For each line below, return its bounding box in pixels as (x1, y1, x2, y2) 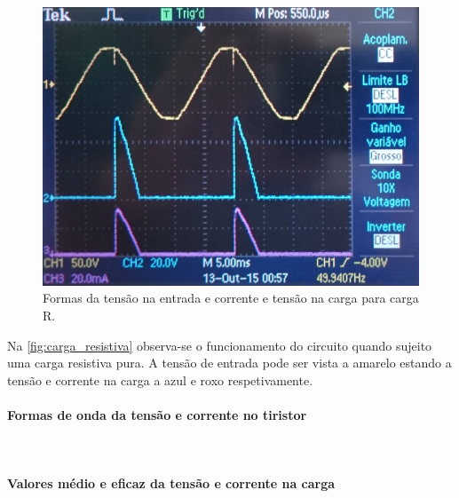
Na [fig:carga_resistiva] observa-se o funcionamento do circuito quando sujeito (7, 336, 432, 354)
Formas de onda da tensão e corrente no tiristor (7, 405, 307, 423)
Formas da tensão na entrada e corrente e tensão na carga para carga (43, 289, 419, 307)
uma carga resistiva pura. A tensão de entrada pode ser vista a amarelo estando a (7, 353, 452, 372)
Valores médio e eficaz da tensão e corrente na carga (7, 474, 336, 493)
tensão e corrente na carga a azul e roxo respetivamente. (7, 370, 313, 389)
